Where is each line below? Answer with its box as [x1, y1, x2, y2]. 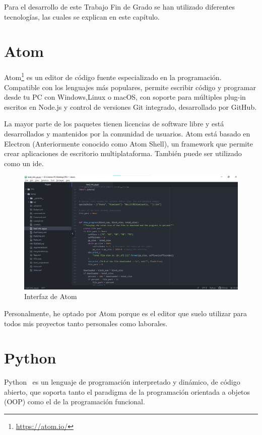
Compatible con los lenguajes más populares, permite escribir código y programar [4, 82, 256, 92]
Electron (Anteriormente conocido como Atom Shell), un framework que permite [4, 138, 253, 149]
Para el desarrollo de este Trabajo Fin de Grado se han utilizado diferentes [4, 2, 235, 12]
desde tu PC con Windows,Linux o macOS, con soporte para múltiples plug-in [4, 92, 246, 102]
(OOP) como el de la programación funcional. [4, 396, 145, 407]
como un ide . [4, 158, 44, 168]
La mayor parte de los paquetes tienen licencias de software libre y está [4, 118, 224, 129]
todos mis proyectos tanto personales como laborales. [4, 318, 168, 328]
